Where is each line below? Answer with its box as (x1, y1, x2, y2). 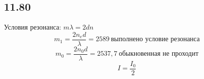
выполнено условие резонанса (111, 36, 200, 43)
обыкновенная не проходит (119, 50, 199, 58)
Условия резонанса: (4, 22, 61, 32)
